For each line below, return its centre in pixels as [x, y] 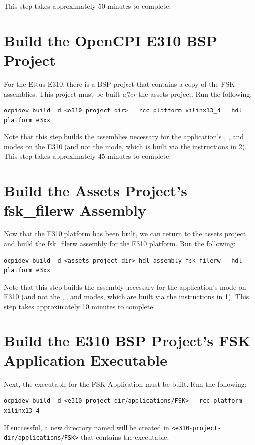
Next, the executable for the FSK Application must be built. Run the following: [125, 384]
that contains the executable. [125, 437]
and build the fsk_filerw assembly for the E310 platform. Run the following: [120, 243]
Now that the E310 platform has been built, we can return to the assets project [125, 234]
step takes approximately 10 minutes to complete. [80, 306]
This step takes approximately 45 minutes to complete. [88, 156]
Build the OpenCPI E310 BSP [111, 40]
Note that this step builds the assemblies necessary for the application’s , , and [124, 137]
